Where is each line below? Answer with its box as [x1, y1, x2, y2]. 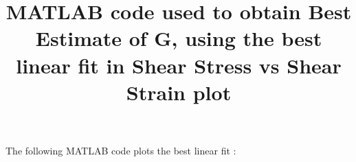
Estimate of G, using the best [35, 24, 322, 52]
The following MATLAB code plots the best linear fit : [5, 143, 236, 157]
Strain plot [126, 78, 232, 106]
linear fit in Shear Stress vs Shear [16, 51, 342, 79]
